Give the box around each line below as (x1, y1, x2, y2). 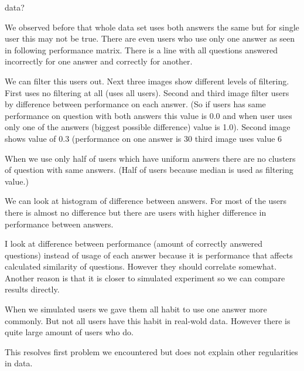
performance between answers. (5, 217, 114, 230)
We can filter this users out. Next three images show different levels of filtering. (5, 74, 289, 87)
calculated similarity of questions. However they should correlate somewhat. (5, 260, 277, 273)
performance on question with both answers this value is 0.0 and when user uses (5, 109, 292, 121)
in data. (5, 357, 33, 369)
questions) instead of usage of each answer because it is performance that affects (5, 249, 293, 261)
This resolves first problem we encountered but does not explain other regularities (5, 345, 298, 358)
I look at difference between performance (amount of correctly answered (5, 237, 263, 250)
